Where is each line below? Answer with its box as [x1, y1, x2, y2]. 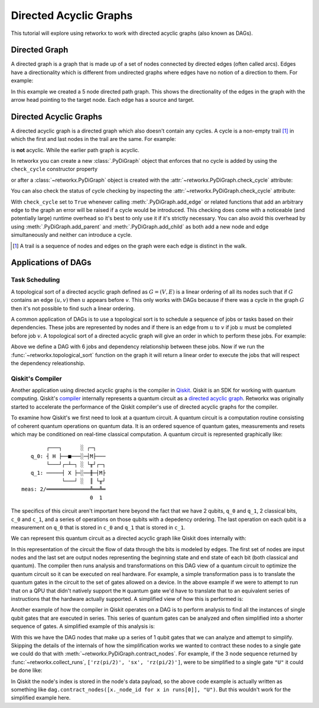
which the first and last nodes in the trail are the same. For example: [11, 136, 177, 143]
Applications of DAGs [11, 258, 92, 268]
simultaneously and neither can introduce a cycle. [11, 231, 132, 239]
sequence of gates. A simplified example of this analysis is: [11, 623, 155, 630]
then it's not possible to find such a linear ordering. [11, 305, 135, 312]
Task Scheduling [11, 276, 60, 284]
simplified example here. [11, 694, 71, 701]
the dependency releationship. [11, 359, 86, 366]
